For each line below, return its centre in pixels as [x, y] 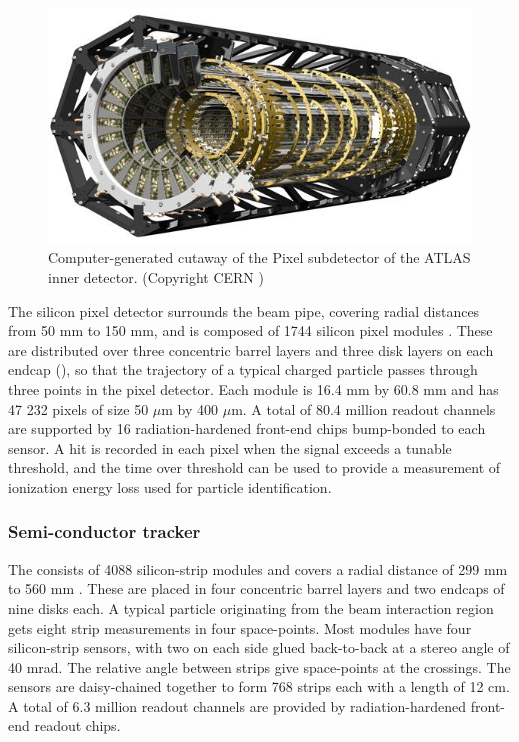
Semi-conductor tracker [104, 531]
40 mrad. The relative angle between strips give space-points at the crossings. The [259, 666]
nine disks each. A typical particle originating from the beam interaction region [251, 607]
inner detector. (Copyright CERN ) [156, 276]
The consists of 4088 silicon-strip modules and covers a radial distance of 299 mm [258, 568]
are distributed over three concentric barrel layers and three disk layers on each [251, 349]
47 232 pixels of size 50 [78, 408]
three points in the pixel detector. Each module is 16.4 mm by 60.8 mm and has [253, 388]
